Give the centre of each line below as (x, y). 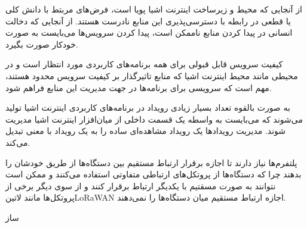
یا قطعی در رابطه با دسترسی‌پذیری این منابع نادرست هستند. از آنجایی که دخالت (148, 21)
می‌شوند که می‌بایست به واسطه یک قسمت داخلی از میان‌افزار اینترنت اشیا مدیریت (154, 119)
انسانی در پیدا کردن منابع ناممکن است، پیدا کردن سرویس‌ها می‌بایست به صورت (149, 32)
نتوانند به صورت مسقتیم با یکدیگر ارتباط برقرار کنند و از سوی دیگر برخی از (141, 185)
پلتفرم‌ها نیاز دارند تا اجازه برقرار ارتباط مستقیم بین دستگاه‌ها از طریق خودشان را (151, 162)
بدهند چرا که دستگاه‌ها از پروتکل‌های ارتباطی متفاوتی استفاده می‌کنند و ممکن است (153, 174)
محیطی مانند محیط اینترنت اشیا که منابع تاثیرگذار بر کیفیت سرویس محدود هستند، (152, 75)
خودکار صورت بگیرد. (42, 44)
